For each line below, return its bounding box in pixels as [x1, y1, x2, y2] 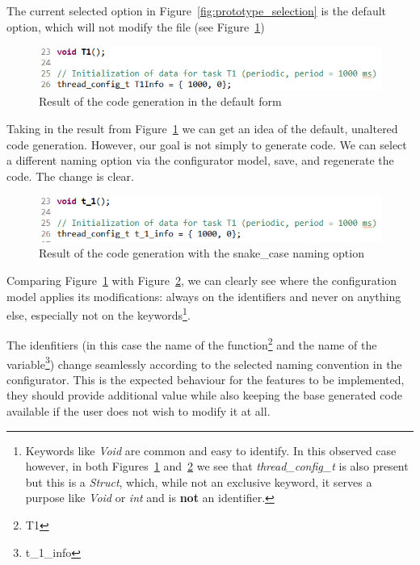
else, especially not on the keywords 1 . [6, 304, 191, 323]
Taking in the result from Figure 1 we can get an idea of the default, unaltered [6, 120, 398, 137]
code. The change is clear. [6, 167, 134, 184]
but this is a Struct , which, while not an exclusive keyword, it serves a [25, 473, 372, 490]
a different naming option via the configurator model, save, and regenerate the [6, 152, 394, 169]
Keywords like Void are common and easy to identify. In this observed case [25, 442, 397, 458]
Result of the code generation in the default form [39, 93, 282, 110]
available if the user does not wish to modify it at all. [6, 403, 271, 420]
